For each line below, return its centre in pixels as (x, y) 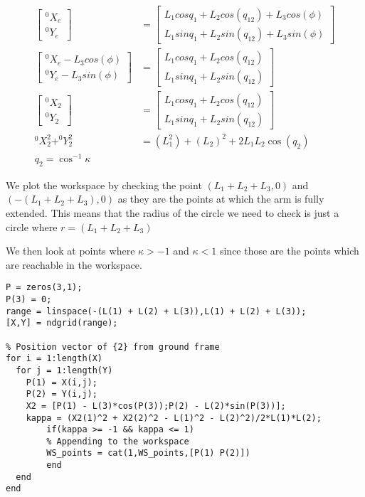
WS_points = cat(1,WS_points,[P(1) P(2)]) (148, 453)
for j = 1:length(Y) (64, 370)
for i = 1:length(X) (54, 359)
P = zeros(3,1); (44, 288)
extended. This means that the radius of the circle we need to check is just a (173, 212)
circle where (32, 226)
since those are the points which (289, 251)
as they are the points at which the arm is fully (221, 199)
